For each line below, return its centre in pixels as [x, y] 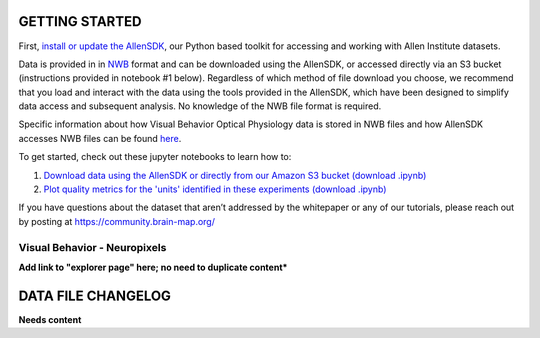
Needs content [50, 319]
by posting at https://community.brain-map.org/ [116, 221]
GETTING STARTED [80, 21]
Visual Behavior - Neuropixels [92, 247]
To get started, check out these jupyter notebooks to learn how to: [155, 157]
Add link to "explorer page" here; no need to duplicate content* [153, 267]
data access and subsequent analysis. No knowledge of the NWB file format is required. [200, 106]
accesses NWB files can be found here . [100, 138]
